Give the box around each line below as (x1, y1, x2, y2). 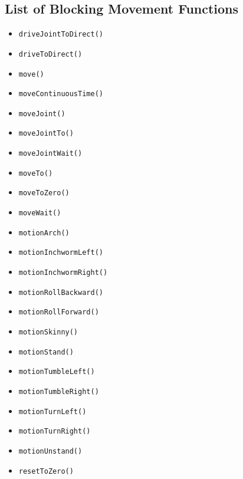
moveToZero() (18, 189, 70, 198)
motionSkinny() (18, 328, 78, 337)
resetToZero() (18, 467, 74, 475)
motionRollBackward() (18, 288, 103, 297)
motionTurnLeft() (18, 407, 87, 416)
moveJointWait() (18, 149, 83, 158)
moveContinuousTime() (18, 90, 103, 99)
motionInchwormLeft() (18, 248, 103, 257)
